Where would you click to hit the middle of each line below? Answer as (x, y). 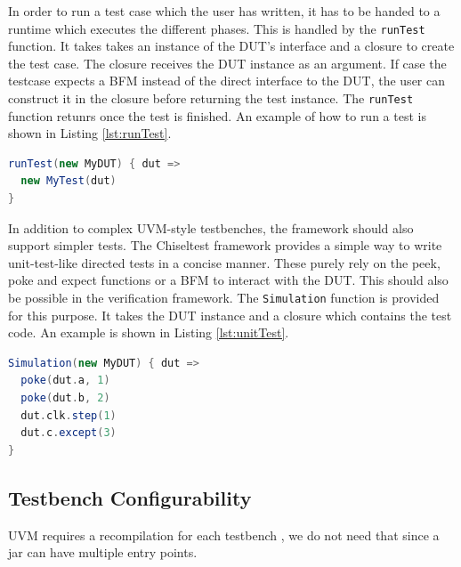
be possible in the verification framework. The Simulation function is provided (224, 298)
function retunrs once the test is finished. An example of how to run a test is (217, 115)
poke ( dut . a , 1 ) (65, 381)
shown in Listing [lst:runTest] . (90, 133)
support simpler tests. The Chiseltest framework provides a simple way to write (225, 245)
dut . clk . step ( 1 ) (69, 415)
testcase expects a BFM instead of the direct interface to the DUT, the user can (227, 81)
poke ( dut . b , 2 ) (65, 398)
